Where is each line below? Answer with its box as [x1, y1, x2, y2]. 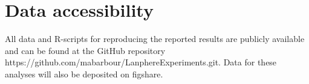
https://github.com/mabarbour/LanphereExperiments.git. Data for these [5, 56, 277, 68]
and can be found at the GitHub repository [5, 44, 166, 56]
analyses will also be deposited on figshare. [5, 67, 163, 80]
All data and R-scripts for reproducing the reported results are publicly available [5, 32, 305, 45]
